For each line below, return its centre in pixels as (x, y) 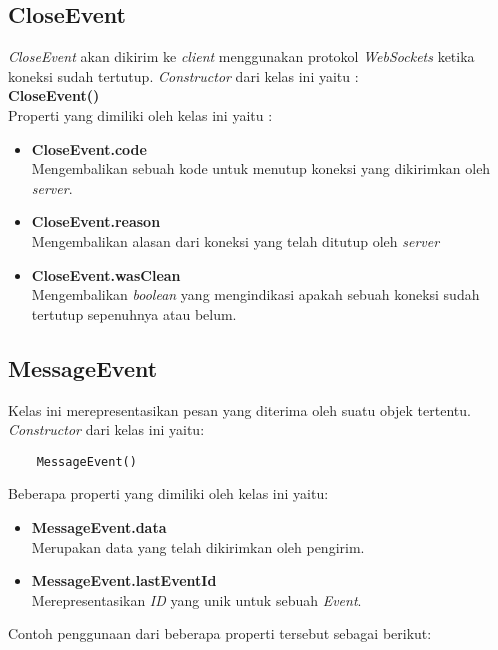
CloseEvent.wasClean (106, 274)
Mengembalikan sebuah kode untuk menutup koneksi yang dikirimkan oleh (261, 168)
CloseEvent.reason (96, 221)
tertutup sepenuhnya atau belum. (134, 313)
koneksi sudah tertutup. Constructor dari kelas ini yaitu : (183, 75)
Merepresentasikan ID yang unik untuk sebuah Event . (196, 599)
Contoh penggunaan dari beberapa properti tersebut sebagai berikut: (220, 633)
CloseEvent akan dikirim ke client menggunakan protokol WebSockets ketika (241, 56)
